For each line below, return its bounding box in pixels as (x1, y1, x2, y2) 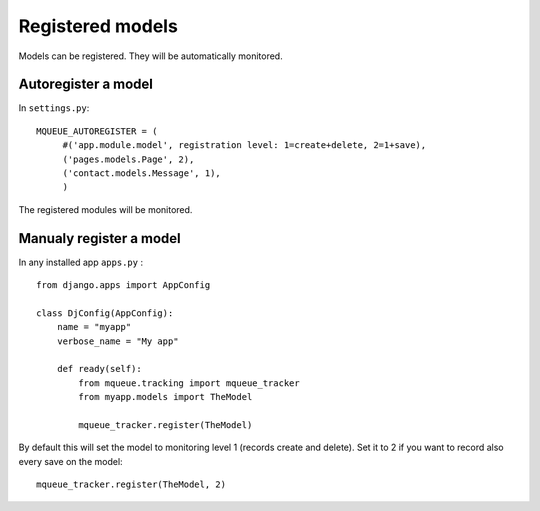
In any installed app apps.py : (18, 256, 144, 268)
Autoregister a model (18, 76, 154, 93)
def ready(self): (56, 363, 142, 375)
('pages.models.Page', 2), (62, 153, 195, 165)
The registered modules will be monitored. (18, 203, 193, 215)
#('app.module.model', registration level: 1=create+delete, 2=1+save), (62, 140, 427, 151)
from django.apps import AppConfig (36, 280, 211, 291)
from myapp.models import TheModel (78, 391, 253, 403)
